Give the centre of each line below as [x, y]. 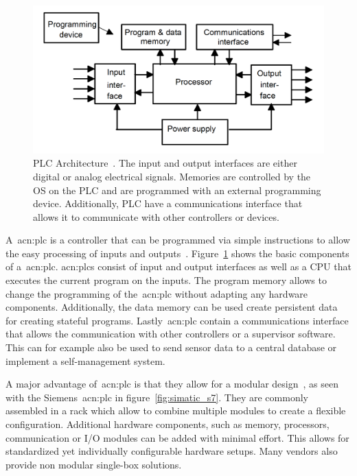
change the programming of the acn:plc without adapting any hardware [157, 293]
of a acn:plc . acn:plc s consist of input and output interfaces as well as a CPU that [178, 266]
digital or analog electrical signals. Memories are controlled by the [172, 176]
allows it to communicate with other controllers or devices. [156, 216]
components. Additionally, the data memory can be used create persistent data [172, 307]
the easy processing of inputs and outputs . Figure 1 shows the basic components [177, 253]
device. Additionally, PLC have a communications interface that [168, 203]
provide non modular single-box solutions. [94, 464]
